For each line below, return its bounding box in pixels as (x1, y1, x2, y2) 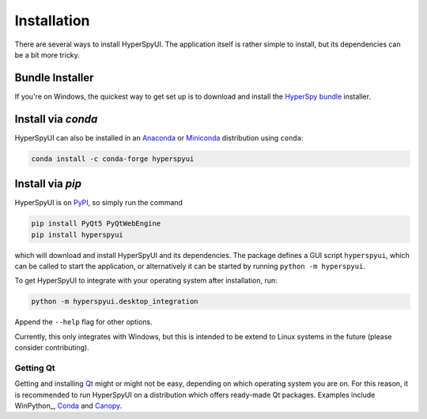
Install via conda (14, 112, 98, 125)
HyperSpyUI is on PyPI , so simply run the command (14, 198, 183, 208)
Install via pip (14, 178, 82, 191)
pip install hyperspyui (31, 230, 124, 239)
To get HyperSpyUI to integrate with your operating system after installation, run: (14, 276, 278, 286)
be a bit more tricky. (14, 50, 81, 59)
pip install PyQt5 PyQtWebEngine (31, 219, 161, 228)
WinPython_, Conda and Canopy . (14, 401, 123, 410)
